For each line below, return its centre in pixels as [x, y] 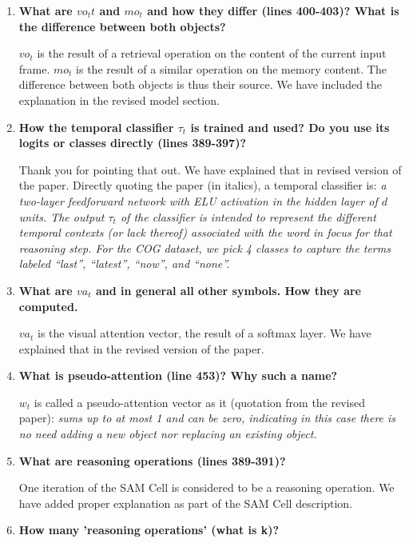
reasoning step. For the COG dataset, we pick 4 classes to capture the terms [204, 248]
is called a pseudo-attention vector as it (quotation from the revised [200, 402]
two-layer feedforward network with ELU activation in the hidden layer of [198, 200]
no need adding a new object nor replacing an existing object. [168, 434]
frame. [34, 68]
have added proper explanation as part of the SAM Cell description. [186, 503]
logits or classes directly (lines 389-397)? [133, 143]
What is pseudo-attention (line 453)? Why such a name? [178, 375]
